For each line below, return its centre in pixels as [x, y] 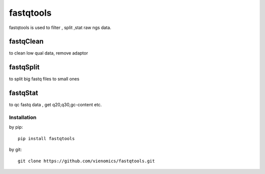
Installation [23, 117]
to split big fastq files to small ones [44, 79]
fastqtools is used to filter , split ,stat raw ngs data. [60, 28]
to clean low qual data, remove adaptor [49, 53]
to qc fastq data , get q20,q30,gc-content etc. [55, 105]
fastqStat [24, 93]
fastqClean [26, 42]
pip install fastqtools [46, 138]
